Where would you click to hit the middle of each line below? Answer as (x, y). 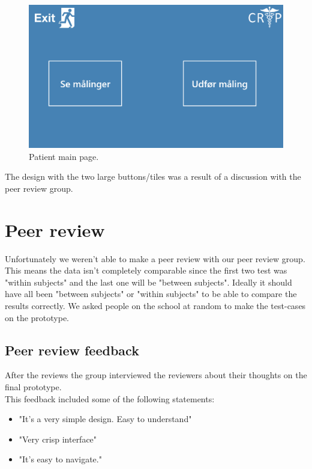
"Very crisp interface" (58, 439)
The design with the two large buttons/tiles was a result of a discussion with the (153, 176)
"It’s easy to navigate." (60, 459)
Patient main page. (64, 156)
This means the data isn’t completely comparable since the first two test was (146, 270)
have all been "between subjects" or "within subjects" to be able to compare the (151, 294)
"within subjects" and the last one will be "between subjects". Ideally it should (148, 282)
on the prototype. (37, 317)
